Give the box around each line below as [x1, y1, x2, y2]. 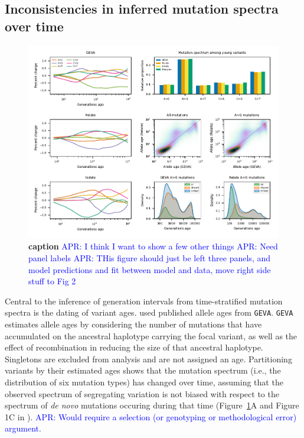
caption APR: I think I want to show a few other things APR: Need [28, 240, 278, 252]
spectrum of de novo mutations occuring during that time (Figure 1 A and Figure [5, 399, 299, 411]
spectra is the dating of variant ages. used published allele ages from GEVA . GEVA [5, 306, 293, 319]
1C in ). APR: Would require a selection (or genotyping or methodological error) [5, 410, 297, 423]
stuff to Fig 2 [28, 275, 76, 287]
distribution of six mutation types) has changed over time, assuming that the [5, 375, 283, 388]
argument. [5, 422, 41, 434]
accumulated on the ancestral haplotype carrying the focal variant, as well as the [5, 329, 298, 342]
